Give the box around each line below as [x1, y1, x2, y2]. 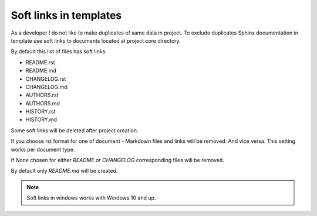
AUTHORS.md [25, 100, 60, 107]
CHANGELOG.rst [25, 75, 66, 82]
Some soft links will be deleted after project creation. [11, 126, 139, 134]
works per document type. [11, 146, 75, 153]
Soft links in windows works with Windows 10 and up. [26, 194, 156, 201]
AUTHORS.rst [25, 91, 59, 99]
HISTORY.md [25, 116, 57, 123]
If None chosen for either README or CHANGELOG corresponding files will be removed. [11, 157, 224, 164]
